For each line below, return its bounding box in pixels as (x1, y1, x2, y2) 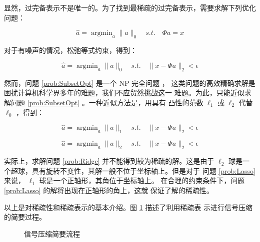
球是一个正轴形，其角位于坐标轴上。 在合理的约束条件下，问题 (39, 175, 245, 186)
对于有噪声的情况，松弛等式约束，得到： (4, 45, 137, 55)
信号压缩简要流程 (24, 228, 80, 239)
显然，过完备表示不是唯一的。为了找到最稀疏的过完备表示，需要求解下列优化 (4, 2, 256, 12)
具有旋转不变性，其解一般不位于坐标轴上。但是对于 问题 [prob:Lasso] (31, 165, 255, 176)
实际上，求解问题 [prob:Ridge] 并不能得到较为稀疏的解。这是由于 (4, 156, 214, 166)
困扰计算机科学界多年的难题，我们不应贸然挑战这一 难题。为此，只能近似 (4, 87, 244, 98)
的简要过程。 (4, 212, 46, 222)
